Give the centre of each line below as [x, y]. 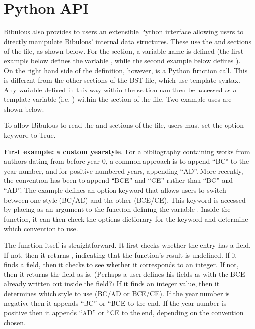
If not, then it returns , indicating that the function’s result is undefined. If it [120, 254]
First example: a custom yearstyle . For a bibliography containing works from [127, 151]
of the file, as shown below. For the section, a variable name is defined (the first [124, 51]
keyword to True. [30, 135]
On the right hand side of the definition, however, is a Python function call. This [126, 70]
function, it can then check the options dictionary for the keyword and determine [126, 219]
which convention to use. [41, 228]
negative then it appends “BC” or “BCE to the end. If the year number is [115, 303]
